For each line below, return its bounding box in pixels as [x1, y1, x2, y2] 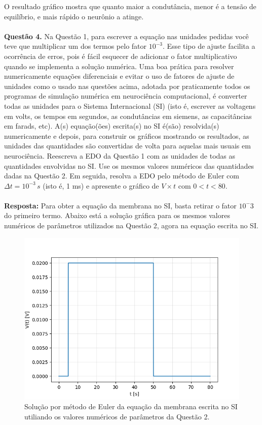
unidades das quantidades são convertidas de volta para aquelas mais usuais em [4, 140, 251, 151]
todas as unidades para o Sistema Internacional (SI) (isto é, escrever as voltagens [4, 100, 256, 111]
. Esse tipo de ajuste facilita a [163, 41, 255, 51]
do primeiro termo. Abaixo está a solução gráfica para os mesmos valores [4, 210, 230, 221]
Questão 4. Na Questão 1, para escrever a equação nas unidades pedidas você [4, 31, 249, 41]
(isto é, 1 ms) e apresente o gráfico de [43, 180, 159, 191]
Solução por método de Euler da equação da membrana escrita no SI [24, 401, 238, 412]
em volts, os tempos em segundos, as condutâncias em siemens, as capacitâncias [4, 110, 252, 121]
